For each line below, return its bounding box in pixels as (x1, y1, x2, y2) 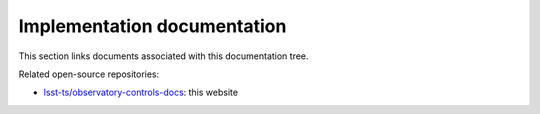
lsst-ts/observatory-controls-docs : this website (43, 86, 239, 99)
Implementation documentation (18, 15, 287, 37)
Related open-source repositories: (18, 68, 160, 80)
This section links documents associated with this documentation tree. (18, 50, 309, 62)
